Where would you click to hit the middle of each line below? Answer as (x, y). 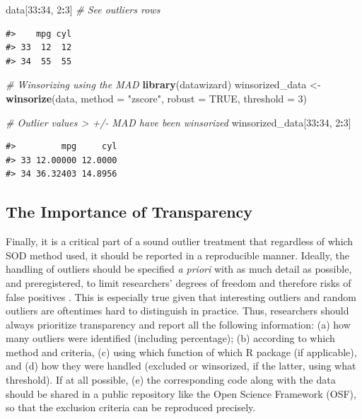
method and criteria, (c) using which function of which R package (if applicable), (181, 352)
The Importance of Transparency (129, 212)
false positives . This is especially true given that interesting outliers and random (181, 296)
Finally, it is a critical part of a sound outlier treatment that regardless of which (180, 241)
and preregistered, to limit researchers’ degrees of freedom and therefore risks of (179, 282)
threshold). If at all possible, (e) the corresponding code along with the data (171, 380)
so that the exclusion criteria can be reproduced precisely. (131, 407)
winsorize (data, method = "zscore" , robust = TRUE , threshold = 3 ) (156, 98)
